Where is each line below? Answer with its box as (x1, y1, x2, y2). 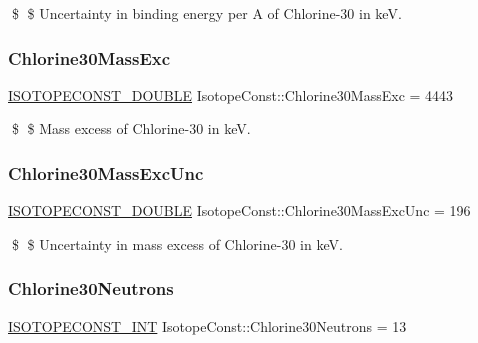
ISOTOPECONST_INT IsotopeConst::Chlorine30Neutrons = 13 (8, 315, 407, 336)
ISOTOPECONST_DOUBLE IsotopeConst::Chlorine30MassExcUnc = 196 (8, 200, 471, 221)
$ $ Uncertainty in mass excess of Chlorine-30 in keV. (11, 233, 343, 254)
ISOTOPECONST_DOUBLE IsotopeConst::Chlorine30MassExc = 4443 (8, 84, 454, 105)
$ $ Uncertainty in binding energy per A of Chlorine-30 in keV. (11, 3, 402, 23)
